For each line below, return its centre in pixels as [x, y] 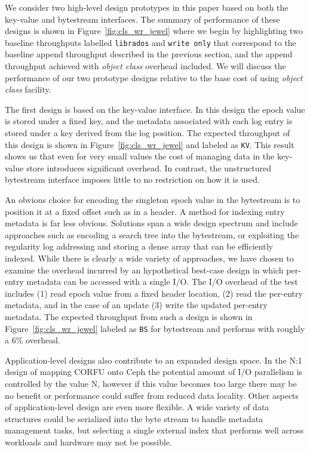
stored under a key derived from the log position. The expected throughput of [148, 133]
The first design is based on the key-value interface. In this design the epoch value [155, 109]
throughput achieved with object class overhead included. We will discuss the [145, 66]
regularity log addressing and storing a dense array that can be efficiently [139, 246]
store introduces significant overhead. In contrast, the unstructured [149, 167]
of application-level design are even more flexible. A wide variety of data [137, 407]
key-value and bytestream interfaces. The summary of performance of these [142, 19]
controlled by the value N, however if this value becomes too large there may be [151, 383]
